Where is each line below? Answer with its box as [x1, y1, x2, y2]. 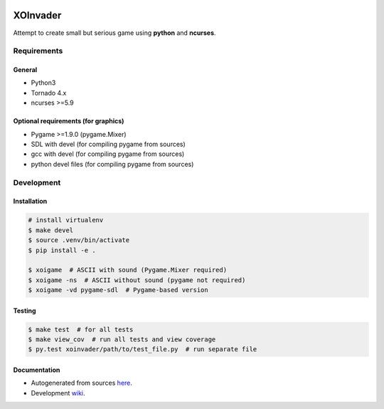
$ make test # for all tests [28, 325, 134, 333]
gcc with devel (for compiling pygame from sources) [31, 150, 185, 158]
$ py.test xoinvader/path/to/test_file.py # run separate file [28, 346, 257, 353]
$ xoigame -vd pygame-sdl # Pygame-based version [28, 286, 209, 294]
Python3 [31, 78, 56, 87]
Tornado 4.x [31, 88, 67, 97]
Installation [13, 197, 48, 206]
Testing [13, 306, 36, 315]
